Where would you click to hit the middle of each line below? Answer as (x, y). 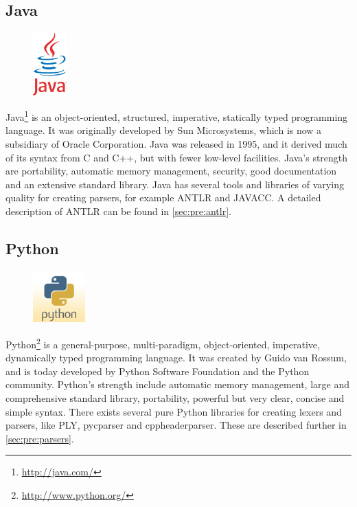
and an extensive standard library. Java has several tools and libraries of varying (175, 184)
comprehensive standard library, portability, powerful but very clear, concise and (175, 397)
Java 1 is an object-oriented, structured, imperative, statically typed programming (177, 116)
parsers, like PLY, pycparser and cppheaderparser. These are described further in (176, 425)
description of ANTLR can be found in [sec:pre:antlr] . (118, 211)
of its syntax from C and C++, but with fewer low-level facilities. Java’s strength (177, 157)
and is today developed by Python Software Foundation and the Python (158, 371)
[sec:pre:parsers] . (40, 438)
